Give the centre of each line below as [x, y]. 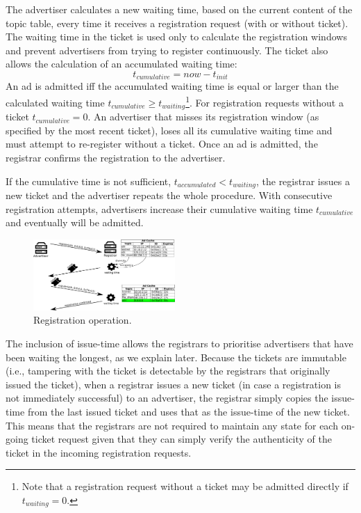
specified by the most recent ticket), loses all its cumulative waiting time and [169, 130]
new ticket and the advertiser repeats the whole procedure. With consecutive [169, 195]
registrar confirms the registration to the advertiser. [116, 157]
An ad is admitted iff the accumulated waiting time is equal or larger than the [172, 86]
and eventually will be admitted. [75, 222]
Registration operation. [83, 320]
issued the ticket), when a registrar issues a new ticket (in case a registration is [174, 384]
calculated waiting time [55, 102]
